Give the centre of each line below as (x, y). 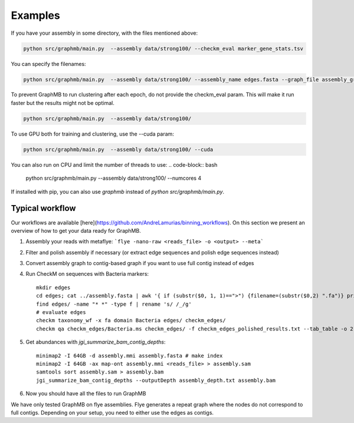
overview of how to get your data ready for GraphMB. (76, 230)
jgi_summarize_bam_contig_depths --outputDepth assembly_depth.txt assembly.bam (156, 380)
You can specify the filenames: (48, 64)
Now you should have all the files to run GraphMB (86, 394)
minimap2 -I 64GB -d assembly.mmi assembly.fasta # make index (130, 356)
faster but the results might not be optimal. (63, 103)
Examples (35, 15)
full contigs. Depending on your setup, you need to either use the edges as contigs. (112, 412)
